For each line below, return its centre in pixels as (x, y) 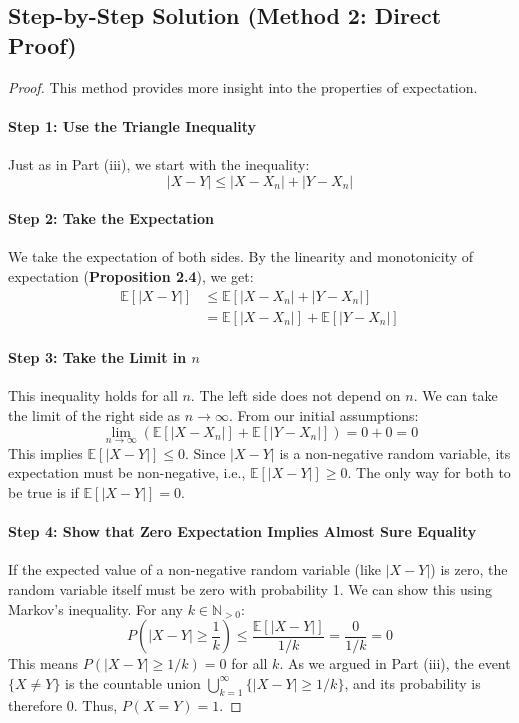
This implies (45, 452)
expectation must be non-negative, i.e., (127, 472)
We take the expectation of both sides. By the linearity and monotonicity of (241, 256)
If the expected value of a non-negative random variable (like (195, 569)
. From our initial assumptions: (323, 415)
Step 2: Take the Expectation (111, 218)
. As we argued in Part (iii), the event (395, 663)
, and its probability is (412, 682)
